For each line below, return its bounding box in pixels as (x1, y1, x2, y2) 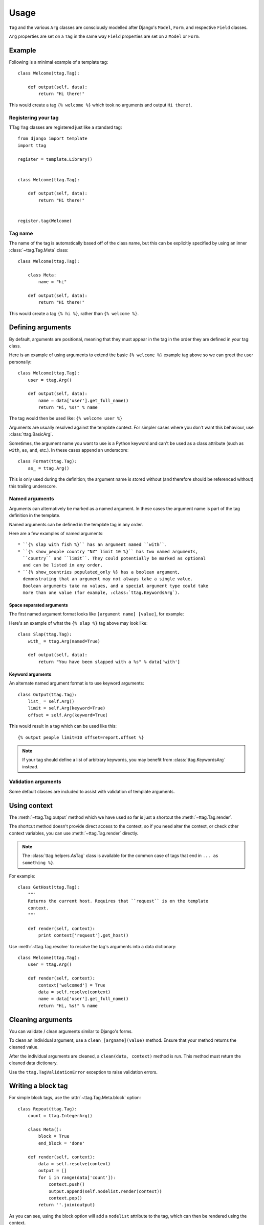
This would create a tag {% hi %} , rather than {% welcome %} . (9, 310, 139, 316)
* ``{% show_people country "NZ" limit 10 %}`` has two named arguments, (18, 549, 198, 554)
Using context (9, 801, 53, 809)
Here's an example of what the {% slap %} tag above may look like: (9, 620, 148, 626)
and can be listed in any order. (22, 563, 103, 568)
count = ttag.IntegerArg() (27, 1113, 93, 1119)
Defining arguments (9, 323, 71, 332)
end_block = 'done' (38, 1140, 85, 1146)
